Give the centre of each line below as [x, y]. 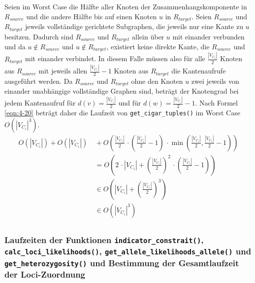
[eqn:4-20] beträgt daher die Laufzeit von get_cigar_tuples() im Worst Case [122, 113]
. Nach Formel [216, 103]
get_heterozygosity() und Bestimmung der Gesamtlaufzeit [122, 263]
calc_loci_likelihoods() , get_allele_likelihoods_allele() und [128, 251]
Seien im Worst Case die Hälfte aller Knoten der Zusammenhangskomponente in [126, 6]
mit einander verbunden [208, 36]
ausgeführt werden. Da [39, 81]
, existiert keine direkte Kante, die [158, 46]
